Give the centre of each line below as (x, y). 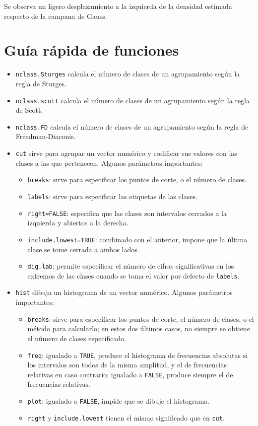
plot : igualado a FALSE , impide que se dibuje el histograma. (119, 401)
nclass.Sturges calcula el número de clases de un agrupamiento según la (128, 74)
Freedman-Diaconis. (46, 136)
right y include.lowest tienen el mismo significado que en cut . (126, 417)
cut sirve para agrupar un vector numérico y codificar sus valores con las (126, 153)
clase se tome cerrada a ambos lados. (83, 249)
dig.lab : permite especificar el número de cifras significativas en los (131, 266)
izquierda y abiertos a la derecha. (78, 223)
